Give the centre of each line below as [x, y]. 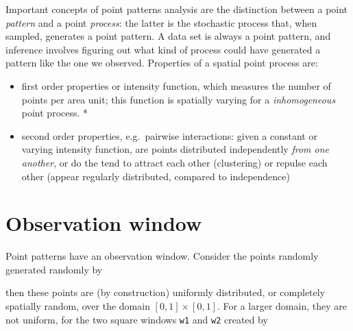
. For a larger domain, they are [282, 306]
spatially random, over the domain [78, 306]
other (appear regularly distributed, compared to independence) [156, 176]
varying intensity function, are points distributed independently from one [175, 149]
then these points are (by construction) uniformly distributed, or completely [166, 292]
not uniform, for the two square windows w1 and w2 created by [137, 319]
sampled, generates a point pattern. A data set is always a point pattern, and [168, 36]
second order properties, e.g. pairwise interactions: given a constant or [169, 135]
